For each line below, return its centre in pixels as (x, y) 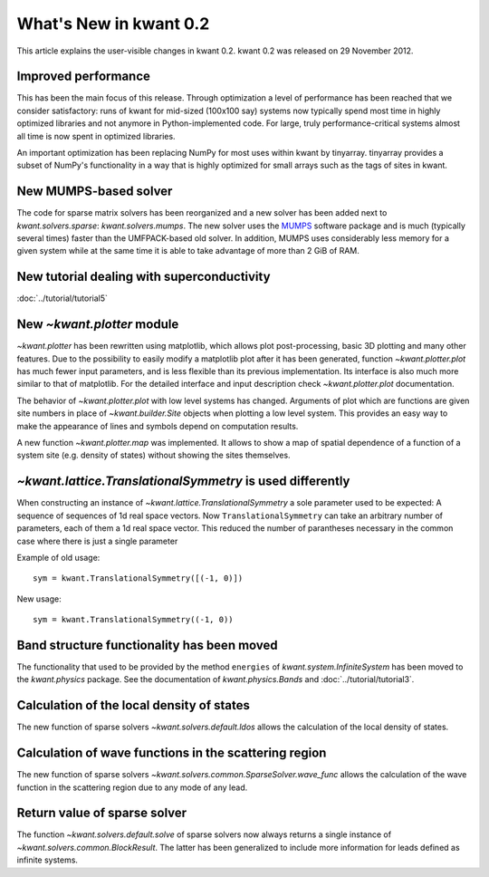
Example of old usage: (58, 557)
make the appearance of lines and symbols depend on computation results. (158, 426)
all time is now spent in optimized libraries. (96, 136)
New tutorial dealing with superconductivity (144, 277)
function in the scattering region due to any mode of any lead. (132, 787)
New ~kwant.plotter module (98, 325)
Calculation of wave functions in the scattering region (172, 753)
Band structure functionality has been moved (147, 645)
